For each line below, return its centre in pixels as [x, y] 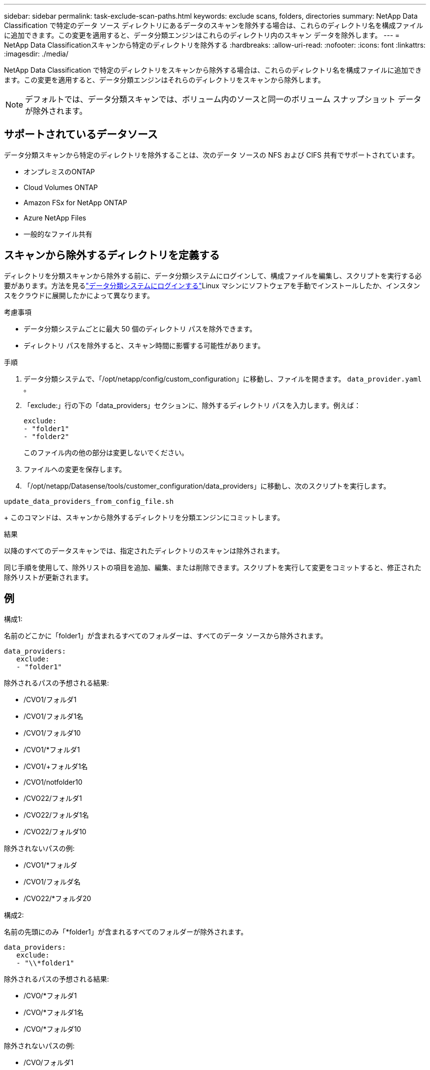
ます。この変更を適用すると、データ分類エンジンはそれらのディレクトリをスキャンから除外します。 [164, 80]
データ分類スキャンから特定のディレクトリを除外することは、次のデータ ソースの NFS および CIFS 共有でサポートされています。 [212, 155]
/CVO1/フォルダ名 [52, 881]
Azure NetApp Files [55, 218]
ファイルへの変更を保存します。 [75, 469]
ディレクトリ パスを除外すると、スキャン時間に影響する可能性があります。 [144, 345]
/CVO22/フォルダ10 [55, 831]
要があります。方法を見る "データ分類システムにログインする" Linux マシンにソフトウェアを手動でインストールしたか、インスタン [212, 285]
